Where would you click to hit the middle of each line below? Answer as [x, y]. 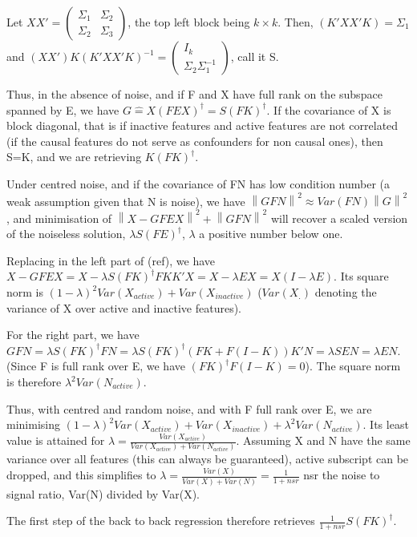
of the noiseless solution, [66, 234]
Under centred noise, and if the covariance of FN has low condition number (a [198, 183]
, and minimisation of [59, 218]
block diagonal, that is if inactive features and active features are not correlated [202, 125]
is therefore [34, 382]
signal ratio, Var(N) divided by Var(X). [103, 493]
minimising [33, 424]
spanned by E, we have [63, 109]
